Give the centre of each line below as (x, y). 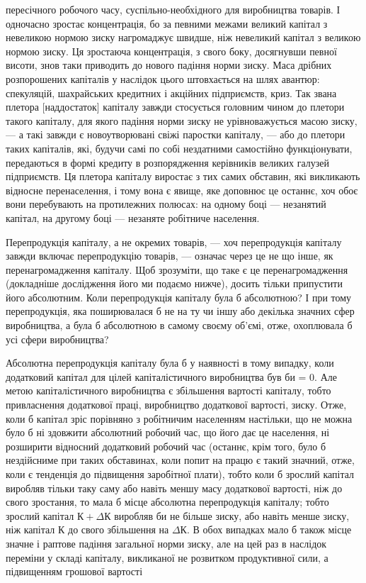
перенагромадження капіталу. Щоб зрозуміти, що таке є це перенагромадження (177, 269)
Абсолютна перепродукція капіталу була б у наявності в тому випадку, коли (170, 363)
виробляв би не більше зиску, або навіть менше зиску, (232, 515)
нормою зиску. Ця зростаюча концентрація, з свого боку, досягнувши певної (171, 51)
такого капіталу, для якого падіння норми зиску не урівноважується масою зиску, (182, 120)
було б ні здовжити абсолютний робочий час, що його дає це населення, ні (168, 432)
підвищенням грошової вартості (74, 571)
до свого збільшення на (119, 529)
